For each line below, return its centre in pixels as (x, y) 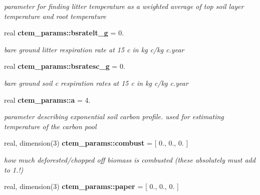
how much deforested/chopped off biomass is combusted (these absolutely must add (130, 159)
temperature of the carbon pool (50, 126)
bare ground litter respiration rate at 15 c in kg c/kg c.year (94, 49)
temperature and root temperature (55, 16)
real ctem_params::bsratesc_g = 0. (65, 66)
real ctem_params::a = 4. (47, 99)
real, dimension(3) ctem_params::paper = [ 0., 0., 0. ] (91, 186)
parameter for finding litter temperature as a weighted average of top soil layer (124, 6)
